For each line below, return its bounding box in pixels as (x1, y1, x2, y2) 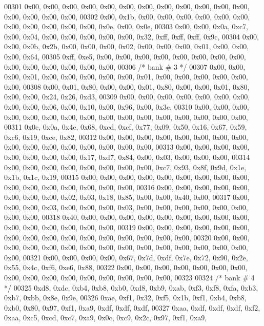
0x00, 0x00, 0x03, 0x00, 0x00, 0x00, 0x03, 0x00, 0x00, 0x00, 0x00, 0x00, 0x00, (4, 201, 248, 212)
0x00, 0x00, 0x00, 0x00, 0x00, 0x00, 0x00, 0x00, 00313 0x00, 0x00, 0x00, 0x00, (4, 141, 250, 152)
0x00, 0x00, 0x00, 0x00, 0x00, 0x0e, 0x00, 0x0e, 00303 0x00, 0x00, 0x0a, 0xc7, (4, 21, 248, 32)
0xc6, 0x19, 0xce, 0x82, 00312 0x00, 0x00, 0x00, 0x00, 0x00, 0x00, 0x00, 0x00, (4, 131, 248, 142)
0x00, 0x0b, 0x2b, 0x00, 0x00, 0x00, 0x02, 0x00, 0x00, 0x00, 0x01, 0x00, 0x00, (4, 41, 249, 52)
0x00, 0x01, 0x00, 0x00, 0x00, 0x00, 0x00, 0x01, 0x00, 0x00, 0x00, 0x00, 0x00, (4, 71, 248, 82)
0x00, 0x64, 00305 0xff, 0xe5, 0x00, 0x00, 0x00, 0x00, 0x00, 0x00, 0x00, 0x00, (4, 51, 246, 62)
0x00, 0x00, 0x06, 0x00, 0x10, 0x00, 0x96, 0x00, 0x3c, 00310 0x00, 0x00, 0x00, (4, 101, 249, 112)
